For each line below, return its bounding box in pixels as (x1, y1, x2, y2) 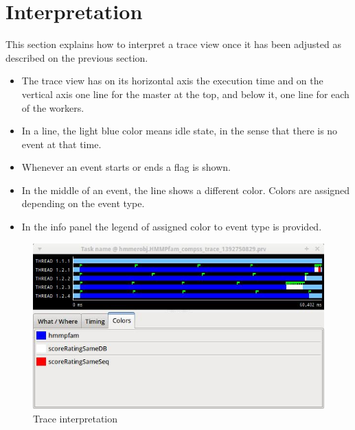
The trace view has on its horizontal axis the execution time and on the (21, 73, 323, 88)
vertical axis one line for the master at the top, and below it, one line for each (21, 86, 350, 101)
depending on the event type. (21, 196, 145, 211)
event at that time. (21, 136, 102, 151)
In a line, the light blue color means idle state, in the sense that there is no (21, 123, 338, 138)
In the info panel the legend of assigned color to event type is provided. (21, 219, 322, 234)
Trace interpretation (33, 411, 118, 425)
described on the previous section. (5, 50, 148, 64)
